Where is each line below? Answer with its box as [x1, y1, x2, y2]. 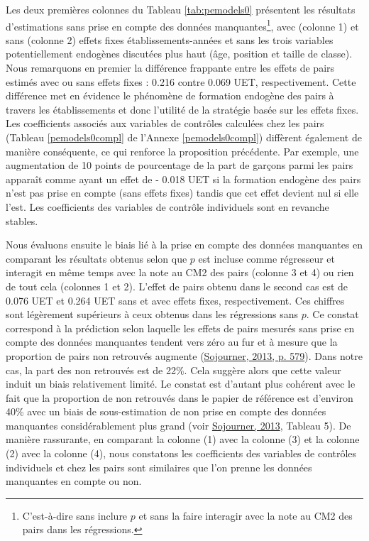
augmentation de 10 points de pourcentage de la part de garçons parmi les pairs [6, 158, 353, 173]
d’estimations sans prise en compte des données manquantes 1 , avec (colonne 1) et [6, 16, 359, 33]
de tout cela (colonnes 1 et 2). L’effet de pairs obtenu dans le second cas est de [6, 278, 348, 293]
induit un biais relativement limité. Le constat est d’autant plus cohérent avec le [6, 376, 356, 391]
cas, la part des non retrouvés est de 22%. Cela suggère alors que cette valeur [6, 362, 341, 377]
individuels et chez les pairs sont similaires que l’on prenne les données [6, 459, 312, 474]
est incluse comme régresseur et [198, 251, 336, 266]
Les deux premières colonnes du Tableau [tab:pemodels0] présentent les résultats [6, 2, 356, 16]
